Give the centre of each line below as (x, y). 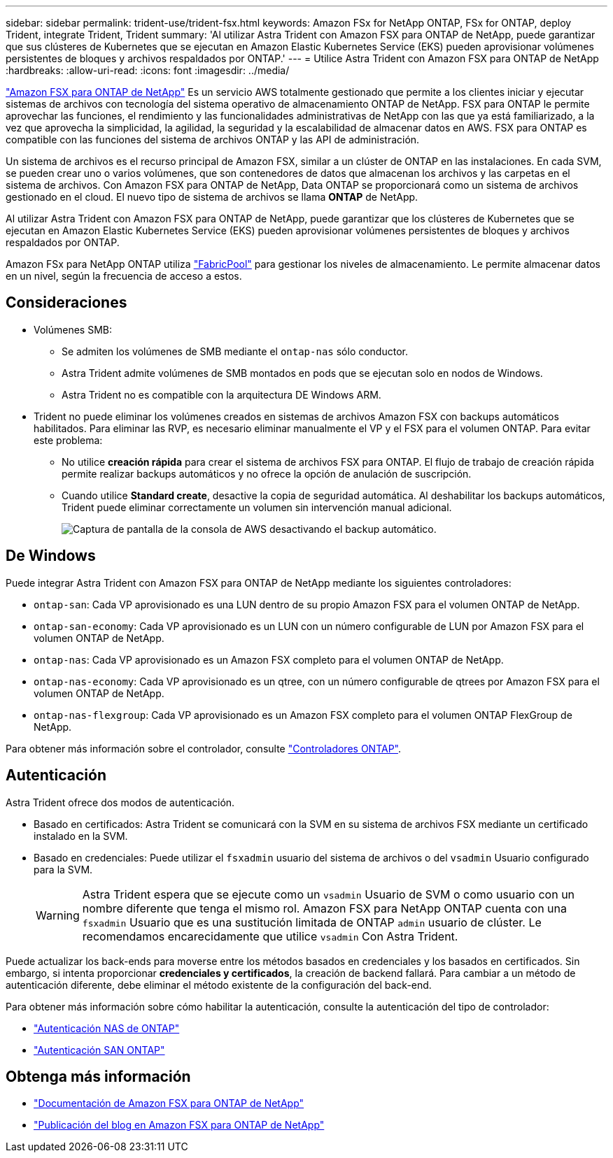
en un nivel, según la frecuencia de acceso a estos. (124, 276)
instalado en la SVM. (81, 836)
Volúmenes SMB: (73, 329)
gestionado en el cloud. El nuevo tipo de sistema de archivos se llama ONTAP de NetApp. (212, 197)
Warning (58, 915)
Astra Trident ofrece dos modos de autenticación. (120, 802)
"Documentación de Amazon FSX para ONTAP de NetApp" (169, 1103)
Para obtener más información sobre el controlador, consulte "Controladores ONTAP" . (203, 748)
